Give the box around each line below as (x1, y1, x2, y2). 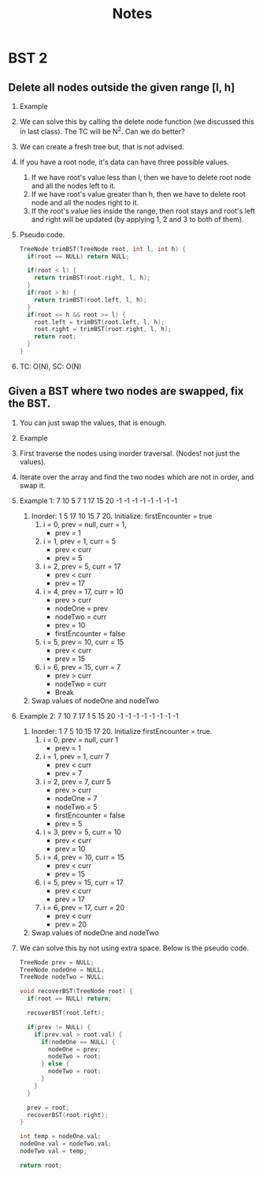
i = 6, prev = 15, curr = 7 (43, 662, 121, 671)
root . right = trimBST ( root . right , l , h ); (34, 325, 172, 333)
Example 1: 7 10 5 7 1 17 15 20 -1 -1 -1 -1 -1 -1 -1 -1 (19, 495, 178, 506)
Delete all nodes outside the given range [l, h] (8, 81, 235, 94)
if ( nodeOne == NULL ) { (40, 1038, 116, 1046)
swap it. (19, 480, 46, 490)
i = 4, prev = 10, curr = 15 (43, 852, 124, 862)
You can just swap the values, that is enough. (19, 418, 167, 427)
